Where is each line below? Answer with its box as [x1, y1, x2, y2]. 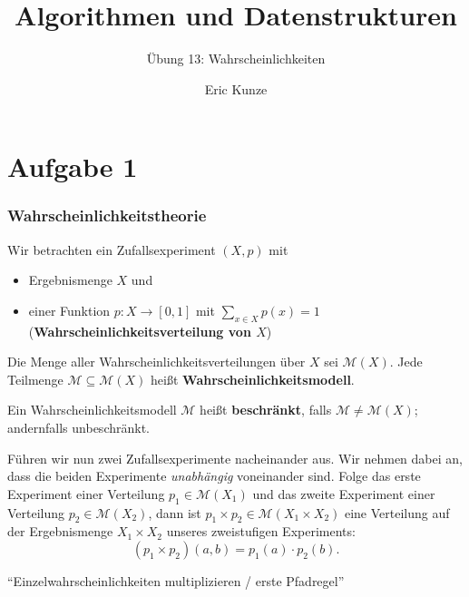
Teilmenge [7, 369, 64, 388]
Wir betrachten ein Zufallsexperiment [7, 240, 216, 259]
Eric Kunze [204, 79, 268, 98]
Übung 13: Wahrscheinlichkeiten [146, 49, 326, 68]
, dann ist [148, 503, 201, 522]
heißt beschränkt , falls [200, 400, 332, 419]
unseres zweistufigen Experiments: [166, 522, 356, 541]
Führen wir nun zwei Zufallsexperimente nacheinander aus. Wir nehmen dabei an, [7, 448, 463, 467]
